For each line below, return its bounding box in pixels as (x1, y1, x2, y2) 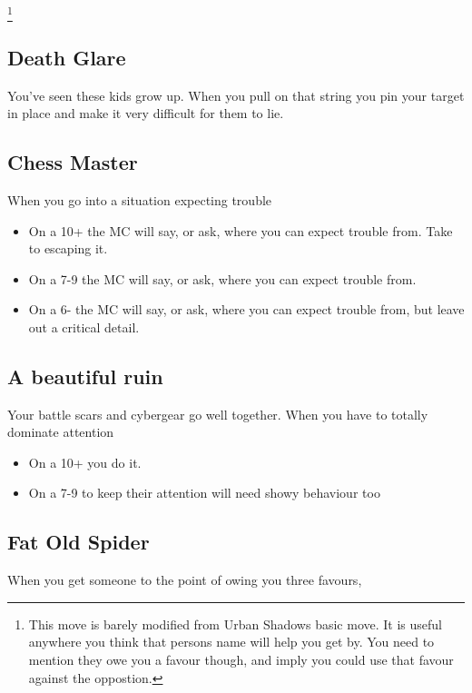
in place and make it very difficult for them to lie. (7, 104, 284, 123)
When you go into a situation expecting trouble (7, 190, 272, 209)
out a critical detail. (28, 317, 140, 336)
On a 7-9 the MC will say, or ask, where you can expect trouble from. (28, 269, 417, 288)
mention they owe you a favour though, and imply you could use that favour (28, 650, 454, 669)
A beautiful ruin (7, 361, 163, 390)
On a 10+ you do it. (28, 452, 142, 471)
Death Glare (7, 43, 126, 71)
